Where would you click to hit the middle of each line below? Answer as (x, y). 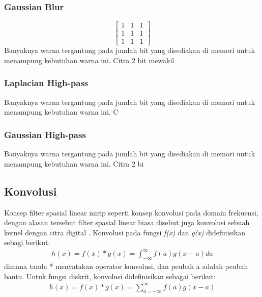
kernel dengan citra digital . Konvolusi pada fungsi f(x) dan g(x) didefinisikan (125, 232)
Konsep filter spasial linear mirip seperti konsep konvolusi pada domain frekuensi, (131, 212)
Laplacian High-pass (46, 83)
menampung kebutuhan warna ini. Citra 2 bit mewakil (89, 60)
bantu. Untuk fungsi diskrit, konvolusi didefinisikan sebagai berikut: (110, 276)
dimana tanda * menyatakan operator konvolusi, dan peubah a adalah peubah (126, 266)
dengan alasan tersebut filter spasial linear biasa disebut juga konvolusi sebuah (127, 222)
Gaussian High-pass (45, 134)
